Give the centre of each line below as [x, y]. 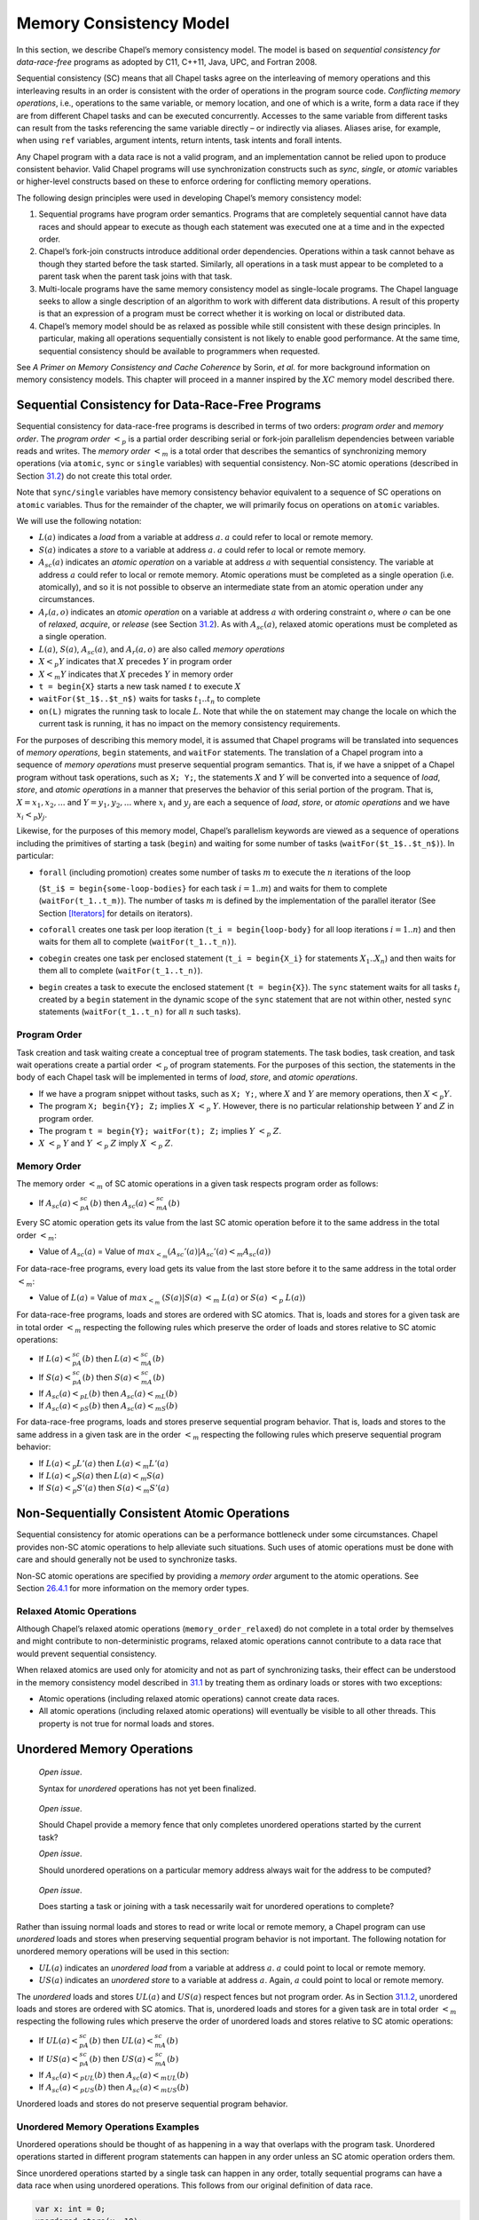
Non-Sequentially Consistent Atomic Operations [153, 1514]
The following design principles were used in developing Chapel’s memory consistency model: [189, 198]
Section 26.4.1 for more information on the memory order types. [133, 1588]
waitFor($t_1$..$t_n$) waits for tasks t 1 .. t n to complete [149, 700]
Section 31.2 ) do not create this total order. [94, 476]
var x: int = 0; [71, 2209]
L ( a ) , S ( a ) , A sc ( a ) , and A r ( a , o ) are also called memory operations [162, 650]
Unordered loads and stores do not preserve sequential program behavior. [152, 2104]
